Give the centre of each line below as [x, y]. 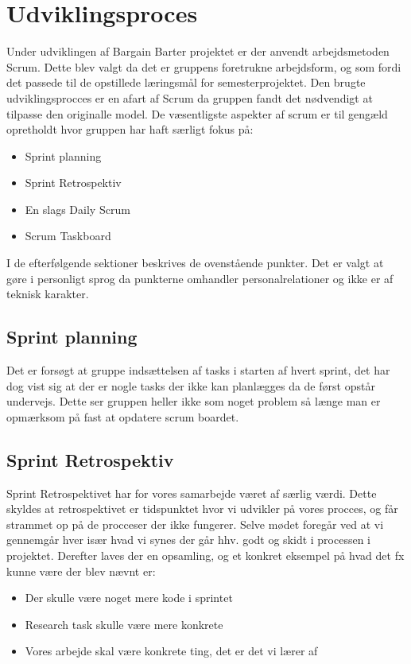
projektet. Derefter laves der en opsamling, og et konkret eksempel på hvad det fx [205, 555]
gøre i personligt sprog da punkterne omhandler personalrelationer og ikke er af [200, 278]
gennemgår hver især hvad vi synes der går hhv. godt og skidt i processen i [189, 540]
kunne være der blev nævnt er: [81, 571]
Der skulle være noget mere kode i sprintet [129, 598]
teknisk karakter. [48, 294]
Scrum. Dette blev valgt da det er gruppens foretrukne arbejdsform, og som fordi [204, 66]
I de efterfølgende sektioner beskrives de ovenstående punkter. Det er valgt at [195, 263]
